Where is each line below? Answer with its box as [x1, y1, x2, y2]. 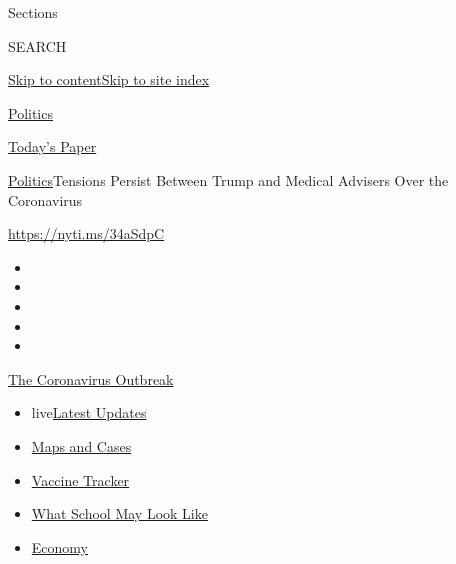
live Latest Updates [31, 402, 147, 423]
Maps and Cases [31, 435, 132, 456]
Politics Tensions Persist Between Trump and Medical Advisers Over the [8, 169, 449, 190]
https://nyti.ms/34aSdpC [8, 223, 165, 244]
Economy [31, 536, 88, 557]
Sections [8, 2, 58, 22]
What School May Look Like [31, 503, 208, 524]
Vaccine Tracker [31, 469, 130, 490]
